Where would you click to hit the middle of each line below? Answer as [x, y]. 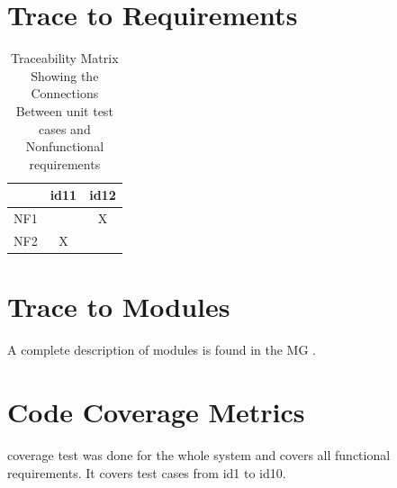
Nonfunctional [65, 146]
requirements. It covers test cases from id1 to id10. [147, 472]
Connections [65, 93]
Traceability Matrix [65, 58]
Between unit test [64, 110]
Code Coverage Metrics [156, 411]
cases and [64, 128]
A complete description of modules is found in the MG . [162, 350]
